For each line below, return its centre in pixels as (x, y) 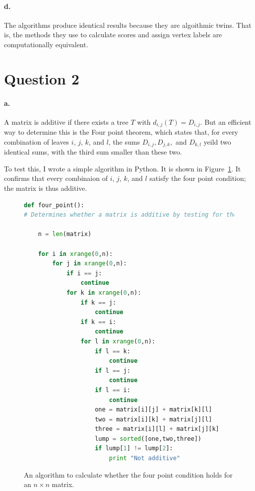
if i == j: (84, 273)
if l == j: (113, 370)
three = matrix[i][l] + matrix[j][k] (157, 429)
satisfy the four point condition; (198, 178)
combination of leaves (37, 141)
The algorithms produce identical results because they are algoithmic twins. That (128, 25)
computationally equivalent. (46, 44)
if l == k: (113, 351)
